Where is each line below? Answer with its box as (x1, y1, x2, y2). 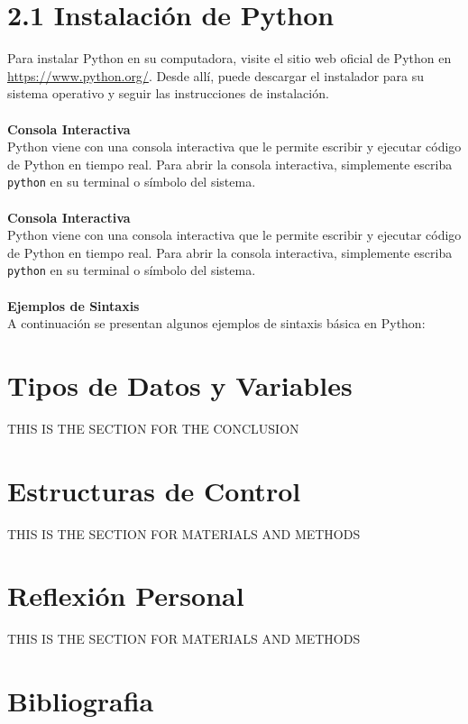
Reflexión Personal (7, 577, 244, 614)
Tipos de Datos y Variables (7, 366, 353, 403)
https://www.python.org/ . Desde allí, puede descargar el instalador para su (7, 66, 425, 85)
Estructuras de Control (7, 472, 301, 509)
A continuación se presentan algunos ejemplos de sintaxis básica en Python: (7, 314, 426, 333)
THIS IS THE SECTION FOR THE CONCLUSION (7, 418, 299, 437)
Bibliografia (7, 683, 154, 719)
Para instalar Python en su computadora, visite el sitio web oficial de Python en (7, 49, 452, 68)
